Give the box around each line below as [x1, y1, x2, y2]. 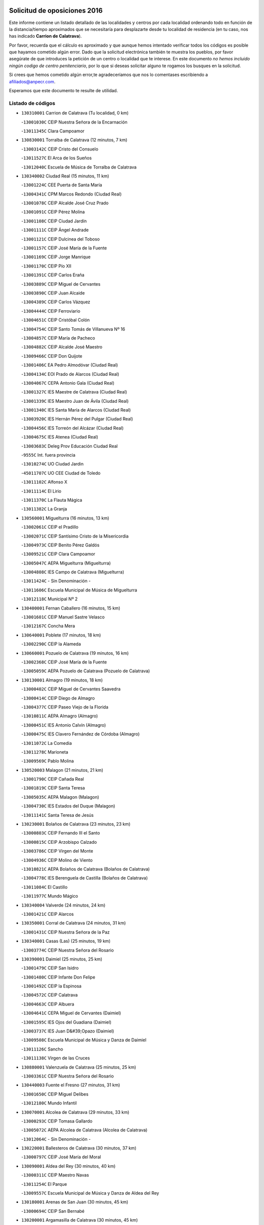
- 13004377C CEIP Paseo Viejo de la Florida [21, 704, 109, 710]
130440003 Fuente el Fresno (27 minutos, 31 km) [21, 1082, 120, 1088]
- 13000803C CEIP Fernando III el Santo [21, 830, 100, 836]
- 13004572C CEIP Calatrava [21, 992, 78, 998]
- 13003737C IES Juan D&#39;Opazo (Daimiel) [21, 1028, 114, 1034]
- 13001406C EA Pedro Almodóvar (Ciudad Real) [21, 362, 118, 368]
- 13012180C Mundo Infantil [21, 1100, 77, 1106]
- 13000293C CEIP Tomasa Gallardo [21, 1118, 93, 1124]
